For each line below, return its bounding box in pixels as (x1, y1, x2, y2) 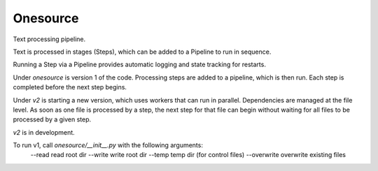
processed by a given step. (13, 115, 92, 124)
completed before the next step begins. (13, 83, 127, 91)
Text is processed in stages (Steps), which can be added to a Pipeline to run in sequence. (13, 47, 272, 56)
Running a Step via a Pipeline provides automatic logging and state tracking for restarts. (13, 60, 266, 69)
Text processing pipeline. (13, 35, 86, 43)
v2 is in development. (13, 128, 75, 136)
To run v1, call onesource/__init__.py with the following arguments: (13, 141, 203, 149)
